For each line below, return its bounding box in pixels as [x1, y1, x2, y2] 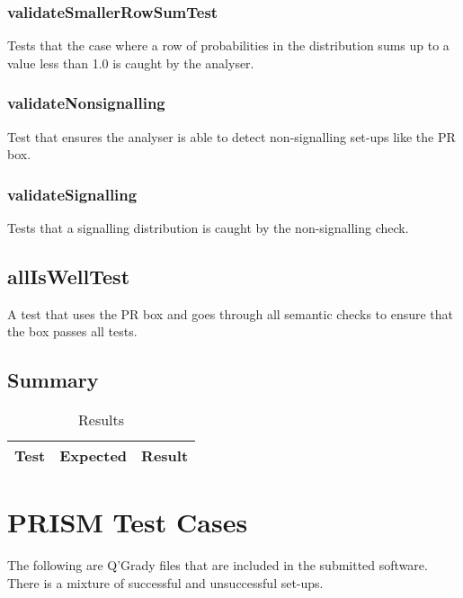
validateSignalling [7, 183, 138, 205]
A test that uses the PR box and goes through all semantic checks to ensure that [7, 304, 454, 323]
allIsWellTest [7, 263, 130, 290]
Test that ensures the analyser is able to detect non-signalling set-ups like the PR [7, 127, 456, 146]
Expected [59, 445, 128, 467]
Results [78, 409, 125, 431]
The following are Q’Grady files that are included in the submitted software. [7, 556, 428, 575]
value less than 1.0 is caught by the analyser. [7, 53, 254, 72]
